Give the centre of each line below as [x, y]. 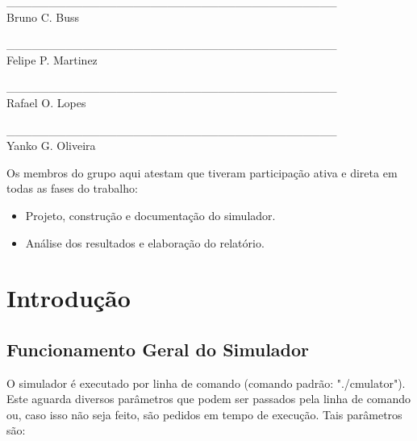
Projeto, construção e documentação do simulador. [150, 215]
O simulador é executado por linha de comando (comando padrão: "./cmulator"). [206, 383]
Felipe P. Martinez [52, 59]
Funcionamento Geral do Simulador [158, 349]
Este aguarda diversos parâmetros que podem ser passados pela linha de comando [209, 399]
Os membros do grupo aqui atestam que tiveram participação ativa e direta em [202, 172]
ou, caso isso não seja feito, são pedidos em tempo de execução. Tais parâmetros [204, 414]
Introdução [69, 298]
